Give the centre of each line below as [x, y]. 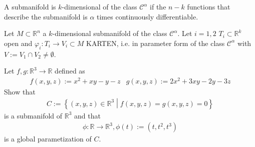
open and [18, 43]
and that [87, 115]
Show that [20, 91]
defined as [70, 71]
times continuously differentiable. [148, 16]
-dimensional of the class [99, 6]
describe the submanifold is [46, 16]
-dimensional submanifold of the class [110, 33]
